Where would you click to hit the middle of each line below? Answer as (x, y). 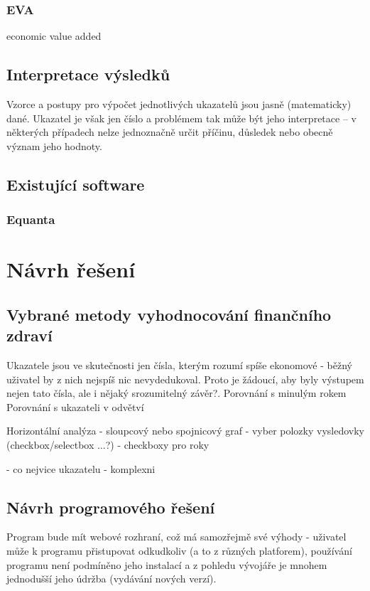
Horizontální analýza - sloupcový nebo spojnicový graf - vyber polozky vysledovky (186, 431)
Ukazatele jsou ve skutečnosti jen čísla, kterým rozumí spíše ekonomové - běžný (179, 364)
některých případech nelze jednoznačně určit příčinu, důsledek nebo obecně (170, 132)
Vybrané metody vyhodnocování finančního (169, 314)
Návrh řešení (71, 269)
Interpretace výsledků (88, 74)
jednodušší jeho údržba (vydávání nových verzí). (111, 579)
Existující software (76, 184)
